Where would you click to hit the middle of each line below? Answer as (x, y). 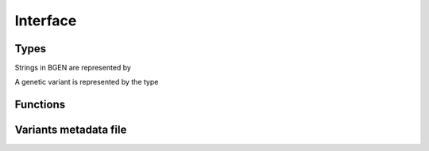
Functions (40, 105)
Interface (46, 21)
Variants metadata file (71, 130)
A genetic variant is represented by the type (87, 82)
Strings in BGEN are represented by (73, 68)
